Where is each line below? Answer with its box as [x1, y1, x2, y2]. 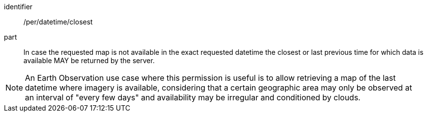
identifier [4, 2, 33, 11]
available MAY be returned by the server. [23, 56, 155, 65]
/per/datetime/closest [23, 18, 93, 26]
